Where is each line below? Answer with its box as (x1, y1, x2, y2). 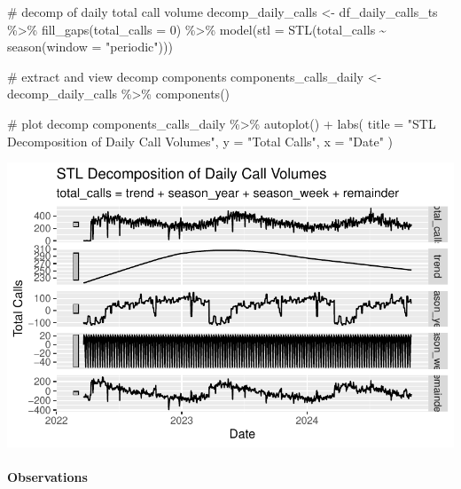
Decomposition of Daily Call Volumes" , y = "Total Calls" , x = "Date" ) (7, 131, 394, 150)
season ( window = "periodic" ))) (7, 37, 173, 56)
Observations (7, 468, 88, 486)
